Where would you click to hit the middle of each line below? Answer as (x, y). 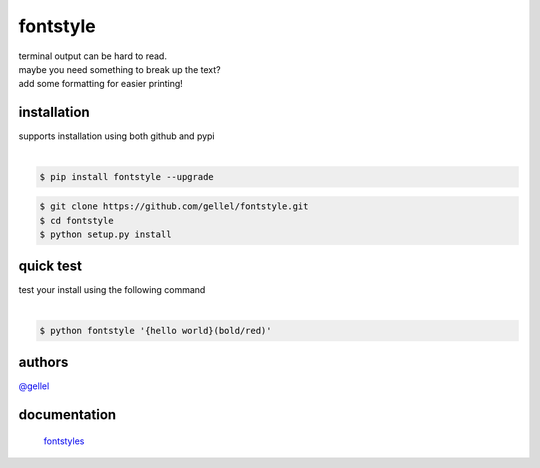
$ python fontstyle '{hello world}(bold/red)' (155, 330)
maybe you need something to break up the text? (119, 69)
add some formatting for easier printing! (101, 84)
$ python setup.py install (105, 234)
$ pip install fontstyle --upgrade (126, 176)
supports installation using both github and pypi (116, 136)
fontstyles (64, 441)
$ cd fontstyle (76, 220)
